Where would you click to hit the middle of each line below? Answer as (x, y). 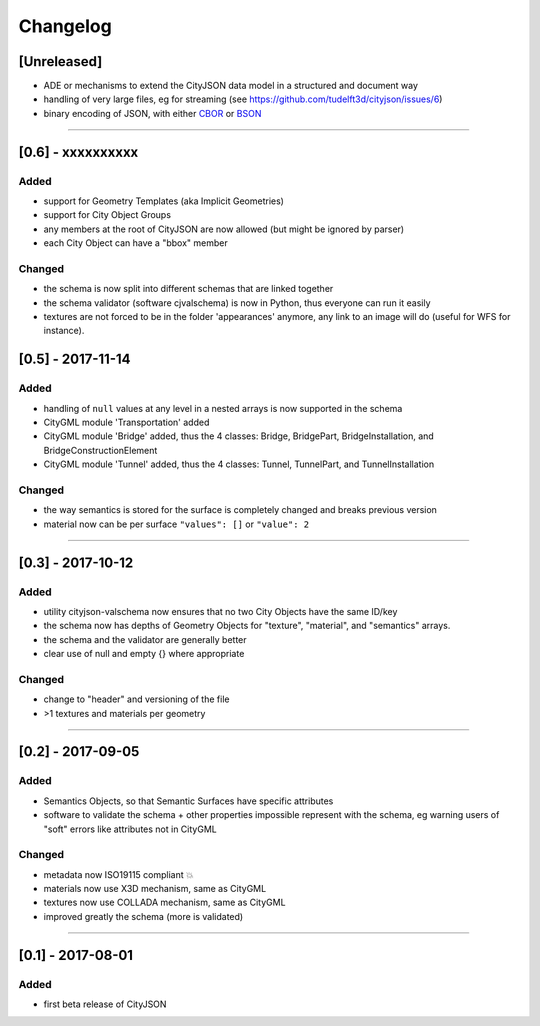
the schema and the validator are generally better (145, 639)
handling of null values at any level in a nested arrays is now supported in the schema (223, 408)
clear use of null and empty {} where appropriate (144, 654)
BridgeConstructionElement (100, 450)
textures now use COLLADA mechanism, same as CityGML (164, 902)
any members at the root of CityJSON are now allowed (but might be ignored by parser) (224, 229)
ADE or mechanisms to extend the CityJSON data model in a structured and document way (231, 86)
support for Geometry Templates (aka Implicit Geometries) (164, 201)
